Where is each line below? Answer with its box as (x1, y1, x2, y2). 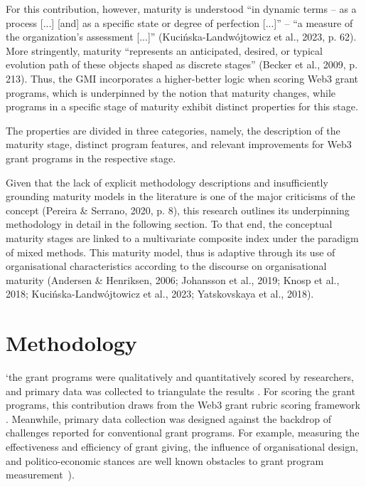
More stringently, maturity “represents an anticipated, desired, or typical (6, 43, 323, 58)
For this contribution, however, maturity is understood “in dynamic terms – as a (6, 1, 357, 16)
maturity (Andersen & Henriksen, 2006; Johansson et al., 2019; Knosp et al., (6, 272, 340, 287)
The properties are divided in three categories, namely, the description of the (6, 122, 340, 137)
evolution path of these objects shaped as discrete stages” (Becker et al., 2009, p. (6, 57, 358, 72)
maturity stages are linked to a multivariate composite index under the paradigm (6, 230, 359, 245)
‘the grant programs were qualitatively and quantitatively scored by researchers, (6, 370, 354, 384)
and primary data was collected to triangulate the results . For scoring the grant (6, 383, 355, 398)
